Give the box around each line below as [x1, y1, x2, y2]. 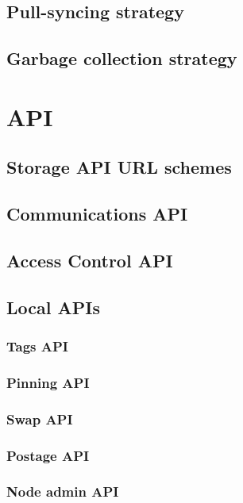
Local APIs [6, 294, 100, 319]
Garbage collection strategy [6, 46, 237, 71]
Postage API [6, 445, 90, 465]
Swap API [6, 409, 73, 428]
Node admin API [6, 482, 119, 501]
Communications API [6, 202, 188, 226]
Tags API [6, 336, 68, 355]
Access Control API [6, 248, 173, 272]
